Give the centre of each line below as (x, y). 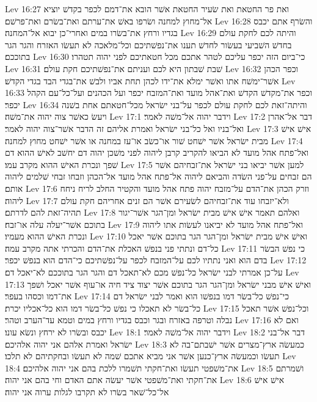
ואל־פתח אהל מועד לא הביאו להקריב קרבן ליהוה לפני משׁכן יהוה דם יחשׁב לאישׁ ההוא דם (157, 152)
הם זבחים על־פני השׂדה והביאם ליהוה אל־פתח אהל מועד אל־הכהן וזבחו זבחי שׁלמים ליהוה (158, 176)
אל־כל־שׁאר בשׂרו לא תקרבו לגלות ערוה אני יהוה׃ (87, 392)
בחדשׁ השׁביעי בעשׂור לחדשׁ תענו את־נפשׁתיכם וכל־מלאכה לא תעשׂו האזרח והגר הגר (148, 44)
